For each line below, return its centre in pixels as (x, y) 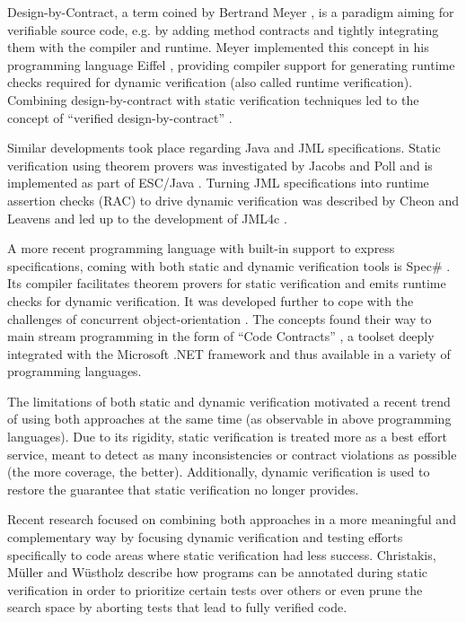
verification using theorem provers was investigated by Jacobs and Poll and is (220, 165)
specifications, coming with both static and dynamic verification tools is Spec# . (229, 265)
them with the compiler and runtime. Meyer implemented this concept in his (218, 47)
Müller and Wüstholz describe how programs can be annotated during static (217, 572)
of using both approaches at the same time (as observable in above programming (229, 419)
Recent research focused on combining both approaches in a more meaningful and (232, 519)
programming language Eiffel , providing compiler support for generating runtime (231, 64)
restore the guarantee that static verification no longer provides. (183, 489)
